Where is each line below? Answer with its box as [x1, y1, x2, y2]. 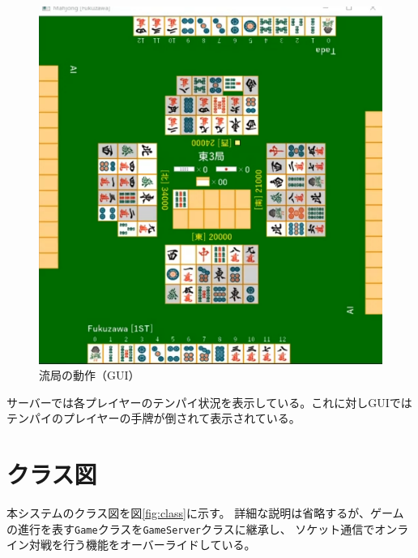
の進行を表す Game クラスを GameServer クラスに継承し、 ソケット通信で [6, 520, 375, 537]
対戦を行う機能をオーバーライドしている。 [28, 536, 256, 553]
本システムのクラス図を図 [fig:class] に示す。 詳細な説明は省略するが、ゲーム [6, 504, 404, 522]
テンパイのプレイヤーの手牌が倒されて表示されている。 [6, 410, 301, 427]
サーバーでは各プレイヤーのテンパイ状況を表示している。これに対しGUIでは [6, 393, 412, 410]
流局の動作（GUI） [39, 367, 140, 384]
